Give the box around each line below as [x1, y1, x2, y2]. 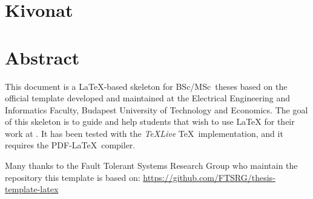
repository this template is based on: [5, 171, 140, 183]
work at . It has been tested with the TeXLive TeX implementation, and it [5, 127, 283, 139]
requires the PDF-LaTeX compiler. [5, 139, 136, 151]
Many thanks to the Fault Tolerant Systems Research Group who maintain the [5, 159, 298, 172]
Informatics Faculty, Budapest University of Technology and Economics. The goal [5, 103, 308, 116]
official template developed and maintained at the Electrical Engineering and [5, 92, 291, 104]
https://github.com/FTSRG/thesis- [143, 171, 275, 183]
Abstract [5, 45, 80, 69]
